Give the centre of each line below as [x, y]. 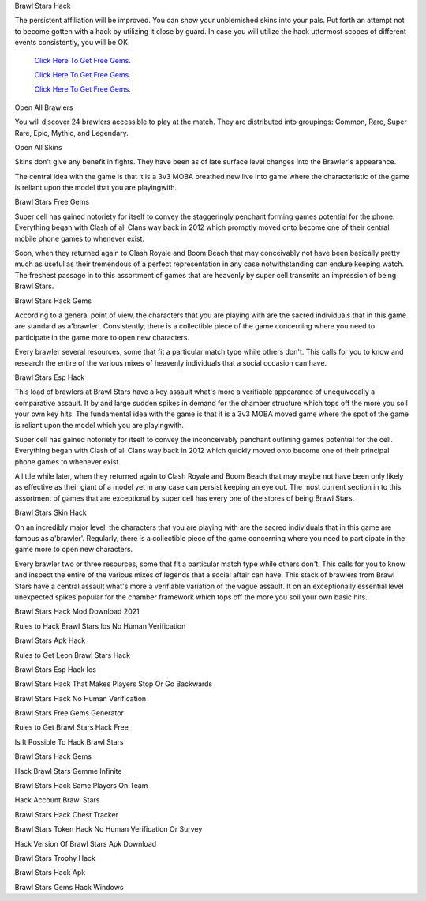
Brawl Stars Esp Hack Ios [55, 669]
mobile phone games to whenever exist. [80, 238]
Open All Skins [38, 147]
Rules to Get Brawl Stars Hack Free [72, 727]
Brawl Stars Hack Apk [50, 873]
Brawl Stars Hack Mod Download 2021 [77, 611]
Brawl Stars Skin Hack [50, 512]
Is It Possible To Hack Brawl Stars [69, 741]
